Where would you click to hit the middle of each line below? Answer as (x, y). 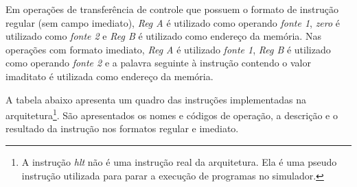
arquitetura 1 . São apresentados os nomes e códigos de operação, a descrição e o (172, 114)
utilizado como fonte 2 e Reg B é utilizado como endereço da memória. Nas (163, 36)
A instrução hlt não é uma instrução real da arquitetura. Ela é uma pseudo (179, 162)
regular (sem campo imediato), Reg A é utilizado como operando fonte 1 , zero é (173, 22)
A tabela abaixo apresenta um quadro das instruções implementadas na (156, 99)
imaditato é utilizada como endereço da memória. (110, 76)
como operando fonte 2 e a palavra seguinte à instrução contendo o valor (158, 63)
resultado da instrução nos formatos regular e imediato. (122, 128)
